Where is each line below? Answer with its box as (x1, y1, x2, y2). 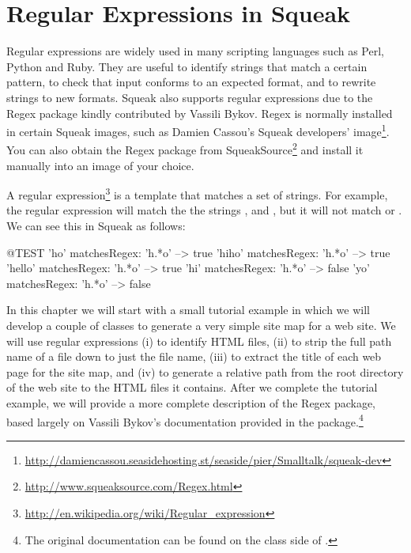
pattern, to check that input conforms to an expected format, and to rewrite (6, 74, 376, 90)
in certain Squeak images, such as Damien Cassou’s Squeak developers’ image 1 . (6, 121, 390, 139)
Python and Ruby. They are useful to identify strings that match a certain (6, 58, 368, 74)
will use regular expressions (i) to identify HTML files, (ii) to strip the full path (6, 332, 392, 349)
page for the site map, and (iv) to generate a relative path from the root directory (6, 363, 404, 380)
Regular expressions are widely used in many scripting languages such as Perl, (6, 43, 384, 59)
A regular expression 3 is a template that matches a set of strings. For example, (6, 184, 388, 203)
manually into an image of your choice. (6, 157, 194, 173)
